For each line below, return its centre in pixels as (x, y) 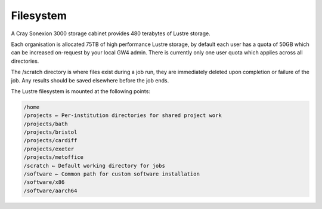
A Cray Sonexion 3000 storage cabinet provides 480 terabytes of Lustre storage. (111, 33)
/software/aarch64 (50, 190)
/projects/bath (46, 124)
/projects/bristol (50, 132)
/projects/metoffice (53, 157)
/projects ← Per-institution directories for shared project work (123, 116)
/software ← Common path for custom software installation (112, 174)
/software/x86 (44, 182)
